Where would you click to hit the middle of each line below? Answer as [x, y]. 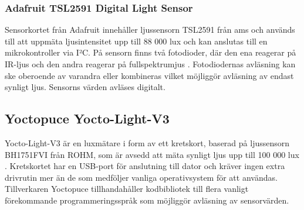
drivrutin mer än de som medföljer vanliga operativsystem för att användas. [141, 177]
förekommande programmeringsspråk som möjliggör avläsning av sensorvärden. [147, 200]
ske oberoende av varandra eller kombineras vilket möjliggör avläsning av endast [149, 75]
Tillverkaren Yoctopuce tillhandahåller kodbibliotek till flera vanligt [127, 189]
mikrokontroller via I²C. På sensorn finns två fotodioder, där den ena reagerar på [151, 52]
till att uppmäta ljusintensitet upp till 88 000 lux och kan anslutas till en [136, 41]
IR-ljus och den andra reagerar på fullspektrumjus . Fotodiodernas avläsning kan [150, 64]
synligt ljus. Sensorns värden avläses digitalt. [85, 87]
